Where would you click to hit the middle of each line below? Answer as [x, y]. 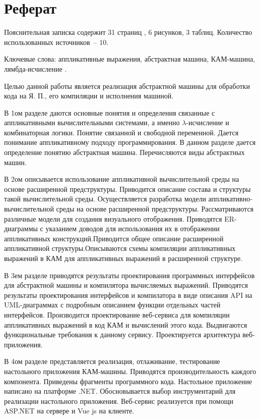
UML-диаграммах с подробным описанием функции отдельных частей [112, 305]
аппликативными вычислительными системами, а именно [92, 122]
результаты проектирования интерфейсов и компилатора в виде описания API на [128, 295]
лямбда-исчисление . [36, 68]
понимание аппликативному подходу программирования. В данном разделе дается [130, 142]
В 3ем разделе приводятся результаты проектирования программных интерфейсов [129, 275]
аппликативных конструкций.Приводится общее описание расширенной [114, 238]
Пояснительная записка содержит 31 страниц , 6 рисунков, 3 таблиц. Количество [128, 32]
